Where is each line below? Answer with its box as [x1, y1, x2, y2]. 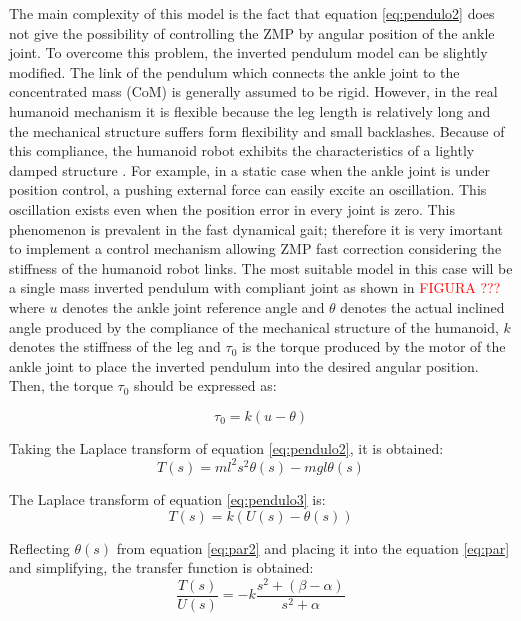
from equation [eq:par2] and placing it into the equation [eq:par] [116, 537, 510, 558]
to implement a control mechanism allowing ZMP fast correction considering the [9, 238, 502, 259]
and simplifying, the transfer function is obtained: [9, 557, 314, 578]
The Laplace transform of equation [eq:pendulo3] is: [9, 488, 326, 509]
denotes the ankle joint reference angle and [62, 296, 325, 317]
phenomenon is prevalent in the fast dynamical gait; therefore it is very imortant [9, 218, 503, 239]
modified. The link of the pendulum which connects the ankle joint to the [9, 61, 460, 82]
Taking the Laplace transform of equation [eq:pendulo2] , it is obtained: [9, 437, 444, 458]
